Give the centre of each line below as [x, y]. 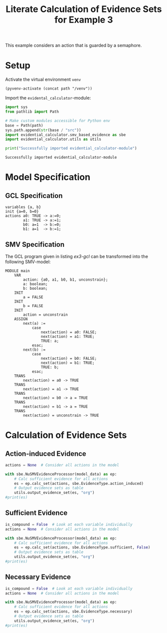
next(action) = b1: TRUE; [68, 363]
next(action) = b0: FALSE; [69, 358]
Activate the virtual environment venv [43, 80]
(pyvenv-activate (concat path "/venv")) [49, 89]
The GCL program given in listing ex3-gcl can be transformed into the [77, 256]
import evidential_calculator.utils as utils [53, 139]
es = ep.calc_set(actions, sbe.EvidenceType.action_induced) [79, 483]
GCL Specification [34, 195]
